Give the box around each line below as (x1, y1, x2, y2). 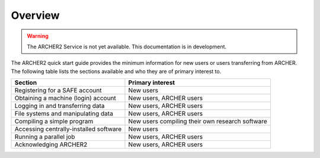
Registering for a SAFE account (14, 86, 102, 94)
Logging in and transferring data (14, 102, 105, 110)
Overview (11, 9, 60, 22)
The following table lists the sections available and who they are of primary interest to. (11, 68, 222, 75)
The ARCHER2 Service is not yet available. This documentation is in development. (27, 43, 227, 50)
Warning (27, 32, 49, 39)
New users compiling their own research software (128, 117, 268, 126)
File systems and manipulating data (14, 110, 114, 118)
